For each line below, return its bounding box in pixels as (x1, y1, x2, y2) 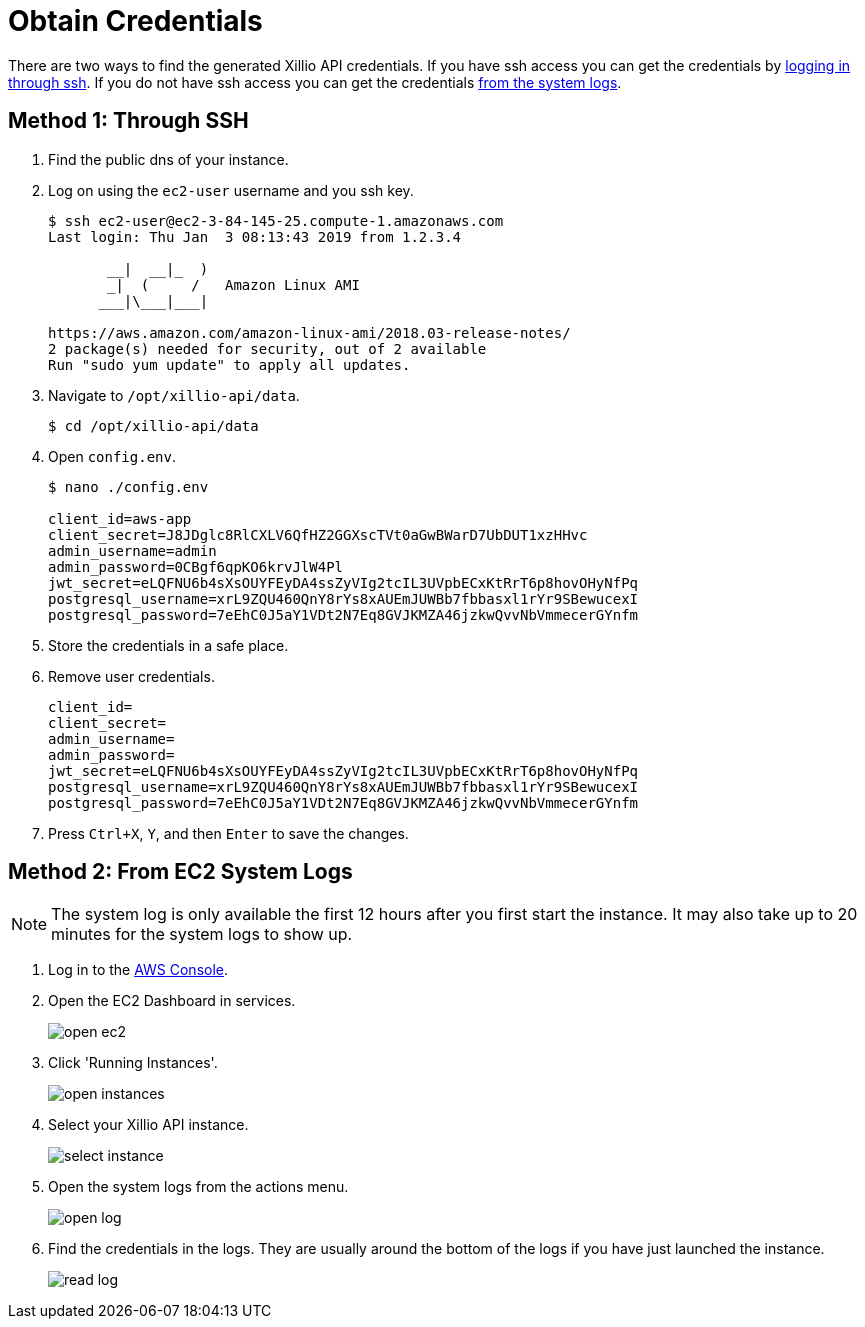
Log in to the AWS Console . (48, 961, 229, 979)
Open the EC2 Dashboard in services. (48, 992, 296, 1010)
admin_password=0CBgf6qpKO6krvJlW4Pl (48, 558, 344, 575)
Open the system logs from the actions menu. (48, 1178, 349, 1196)
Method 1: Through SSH (8, 108, 249, 134)
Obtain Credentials (8, 4, 263, 38)
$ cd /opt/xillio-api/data (48, 417, 259, 434)
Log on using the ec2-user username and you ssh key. (48, 181, 414, 199)
